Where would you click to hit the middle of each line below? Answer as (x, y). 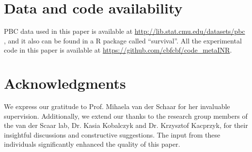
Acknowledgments (65, 83)
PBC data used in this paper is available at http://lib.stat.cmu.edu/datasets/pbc (125, 31)
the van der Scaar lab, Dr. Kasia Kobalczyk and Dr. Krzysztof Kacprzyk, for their (126, 125)
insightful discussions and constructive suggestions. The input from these (112, 134)
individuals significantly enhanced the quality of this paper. (92, 144)
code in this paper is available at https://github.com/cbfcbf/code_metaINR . (118, 50)
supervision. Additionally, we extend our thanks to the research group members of (126, 116)
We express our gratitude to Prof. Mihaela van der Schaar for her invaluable (117, 106)
